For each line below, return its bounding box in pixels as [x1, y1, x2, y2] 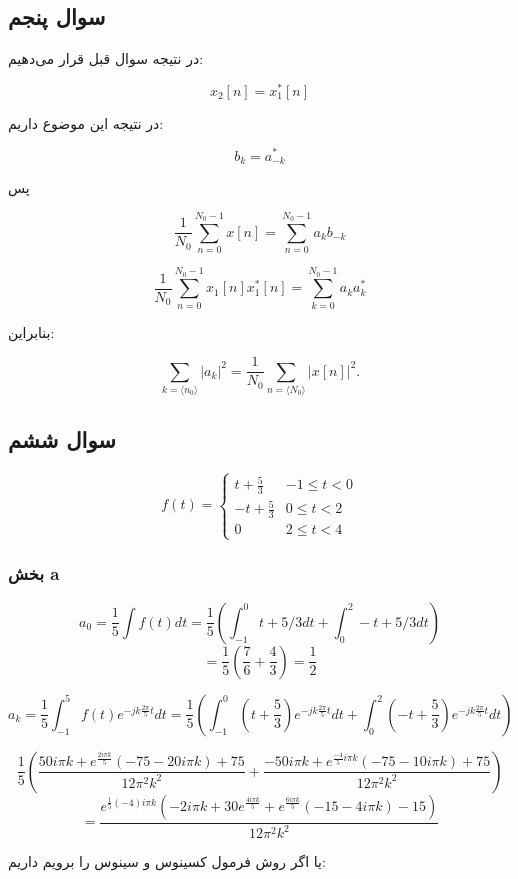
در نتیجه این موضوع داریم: [8, 112, 164, 133]
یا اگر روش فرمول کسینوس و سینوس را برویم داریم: [8, 851, 326, 872]
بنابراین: [8, 321, 55, 342]
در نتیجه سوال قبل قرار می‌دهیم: [8, 48, 204, 69]
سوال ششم [8, 424, 116, 455]
